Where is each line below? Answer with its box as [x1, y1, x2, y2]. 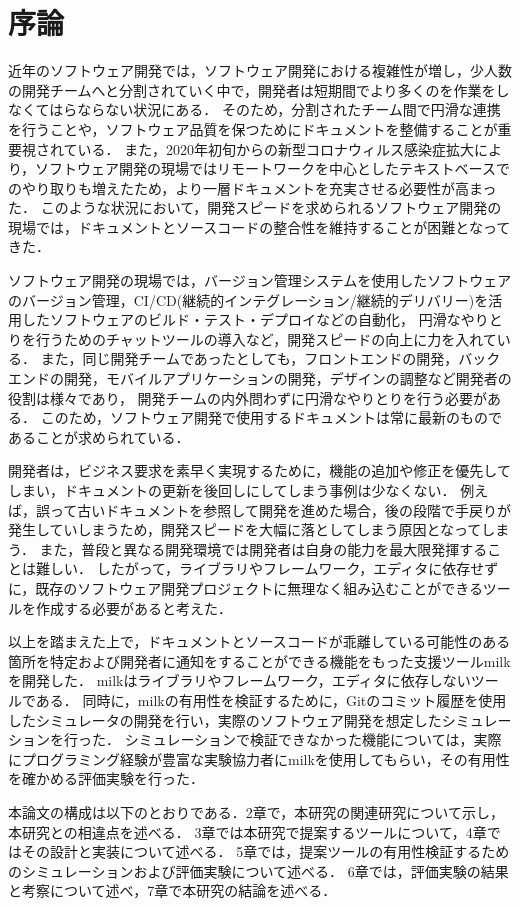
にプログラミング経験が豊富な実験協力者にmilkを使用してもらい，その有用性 [8, 748, 510, 769]
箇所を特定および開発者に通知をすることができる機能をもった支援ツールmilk [8, 650, 511, 671]
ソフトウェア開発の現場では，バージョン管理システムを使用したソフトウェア [8, 270, 512, 291]
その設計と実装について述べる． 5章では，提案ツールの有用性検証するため [21, 841, 510, 862]
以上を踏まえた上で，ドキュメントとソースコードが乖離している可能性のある [8, 631, 511, 652]
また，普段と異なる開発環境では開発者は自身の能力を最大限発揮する [39, 538, 488, 559]
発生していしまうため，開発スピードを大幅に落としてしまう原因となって [8, 519, 482, 540]
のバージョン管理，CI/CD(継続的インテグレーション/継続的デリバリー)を [8, 289, 489, 310]
